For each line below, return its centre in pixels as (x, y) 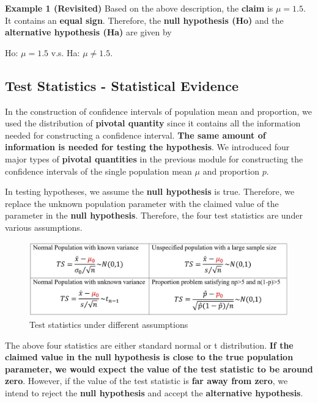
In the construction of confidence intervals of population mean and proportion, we (159, 111)
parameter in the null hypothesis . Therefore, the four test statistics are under (154, 215)
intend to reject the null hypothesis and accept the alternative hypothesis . (154, 392)
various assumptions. (44, 227)
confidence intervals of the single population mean (98, 171)
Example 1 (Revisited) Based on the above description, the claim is (139, 8)
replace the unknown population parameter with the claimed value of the (142, 203)
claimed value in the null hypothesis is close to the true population (149, 357)
